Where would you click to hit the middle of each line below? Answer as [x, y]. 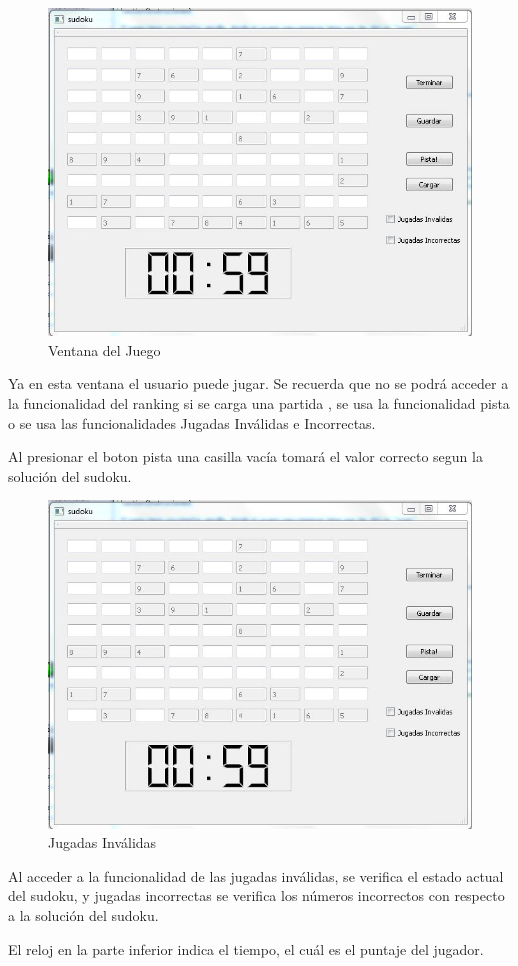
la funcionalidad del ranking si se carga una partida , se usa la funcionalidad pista [259, 402]
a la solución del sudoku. [83, 914]
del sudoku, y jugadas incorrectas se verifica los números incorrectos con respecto [256, 895]
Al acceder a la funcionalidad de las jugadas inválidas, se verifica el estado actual [256, 875]
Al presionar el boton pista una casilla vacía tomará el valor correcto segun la [245, 456]
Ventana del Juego [104, 349]
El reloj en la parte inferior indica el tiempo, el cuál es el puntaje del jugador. [246, 948]
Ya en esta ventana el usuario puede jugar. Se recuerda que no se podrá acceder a [258, 383]
